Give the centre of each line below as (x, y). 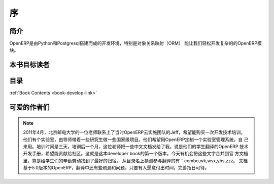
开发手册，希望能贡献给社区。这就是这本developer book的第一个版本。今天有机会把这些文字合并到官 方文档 (135, 154)
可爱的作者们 (29, 107)
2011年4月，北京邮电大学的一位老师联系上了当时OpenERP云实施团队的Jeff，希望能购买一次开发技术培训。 (134, 132)
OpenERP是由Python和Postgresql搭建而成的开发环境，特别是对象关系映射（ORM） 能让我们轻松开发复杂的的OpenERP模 (136, 43)
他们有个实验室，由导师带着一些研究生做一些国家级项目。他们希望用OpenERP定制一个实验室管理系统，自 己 (136, 140)
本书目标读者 (29, 65)
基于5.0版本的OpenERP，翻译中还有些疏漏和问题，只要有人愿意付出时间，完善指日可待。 (116, 168)
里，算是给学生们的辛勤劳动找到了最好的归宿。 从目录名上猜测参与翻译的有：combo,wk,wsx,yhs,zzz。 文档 (135, 160)
